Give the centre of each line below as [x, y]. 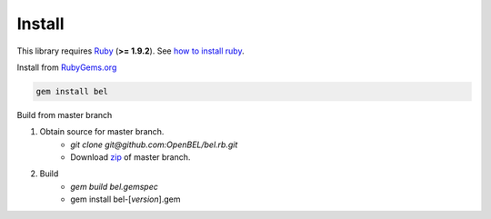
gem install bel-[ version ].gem [125, 199]
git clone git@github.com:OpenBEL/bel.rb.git [154, 144]
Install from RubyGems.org [67, 67]
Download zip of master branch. [130, 157]
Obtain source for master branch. [102, 132]
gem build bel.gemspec [115, 186]
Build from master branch [65, 114]
